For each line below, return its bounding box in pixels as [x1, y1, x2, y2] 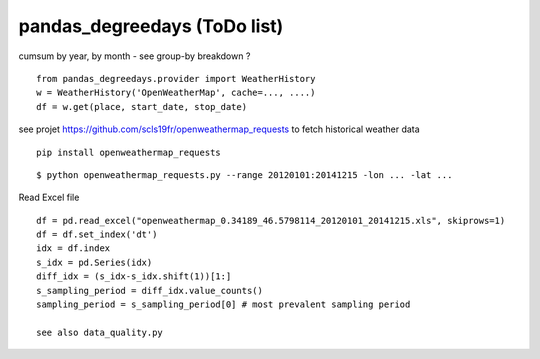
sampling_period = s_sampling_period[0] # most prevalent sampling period [36, 299, 411, 310]
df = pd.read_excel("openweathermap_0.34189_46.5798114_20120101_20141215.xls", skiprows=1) [36, 215, 506, 226]
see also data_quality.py [36, 326, 164, 338]
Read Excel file [18, 191, 80, 204]
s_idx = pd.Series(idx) [36, 256, 153, 268]
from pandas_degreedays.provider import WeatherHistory [36, 73, 316, 84]
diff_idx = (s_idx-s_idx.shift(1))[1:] [36, 271, 232, 282]
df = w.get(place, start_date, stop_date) [36, 101, 248, 112]
